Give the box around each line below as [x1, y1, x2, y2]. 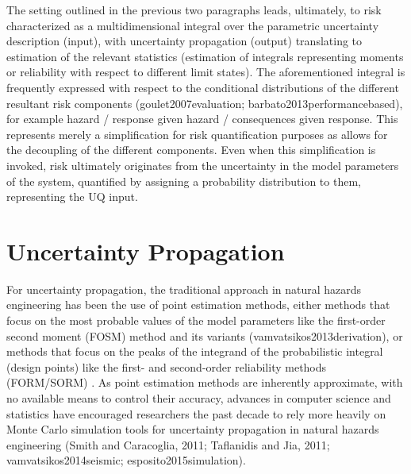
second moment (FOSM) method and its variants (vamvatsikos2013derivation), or [6, 327, 403, 344]
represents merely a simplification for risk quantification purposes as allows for [6, 125, 388, 142]
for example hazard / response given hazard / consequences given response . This [6, 110, 398, 127]
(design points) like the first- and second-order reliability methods [6, 358, 327, 375]
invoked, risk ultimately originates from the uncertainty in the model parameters [6, 156, 399, 173]
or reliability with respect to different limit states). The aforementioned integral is [6, 64, 405, 80]
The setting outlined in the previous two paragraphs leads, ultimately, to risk [6, 2, 382, 17]
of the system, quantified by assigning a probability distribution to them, [6, 172, 361, 189]
